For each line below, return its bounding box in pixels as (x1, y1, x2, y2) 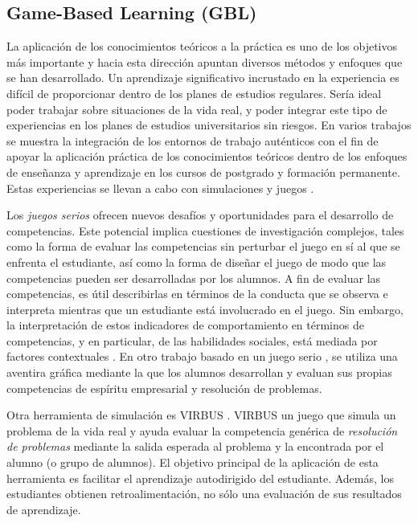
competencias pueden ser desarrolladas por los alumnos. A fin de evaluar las (6, 269, 381, 286)
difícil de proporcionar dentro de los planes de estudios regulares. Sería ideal (6, 84, 382, 101)
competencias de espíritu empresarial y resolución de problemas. (6, 379, 322, 396)
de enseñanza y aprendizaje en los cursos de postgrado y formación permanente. (6, 163, 400, 180)
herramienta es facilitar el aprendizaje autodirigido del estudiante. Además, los (6, 469, 394, 486)
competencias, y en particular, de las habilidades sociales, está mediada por (6, 332, 378, 349)
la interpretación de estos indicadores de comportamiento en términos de (6, 317, 364, 333)
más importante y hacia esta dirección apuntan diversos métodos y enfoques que (6, 53, 403, 70)
